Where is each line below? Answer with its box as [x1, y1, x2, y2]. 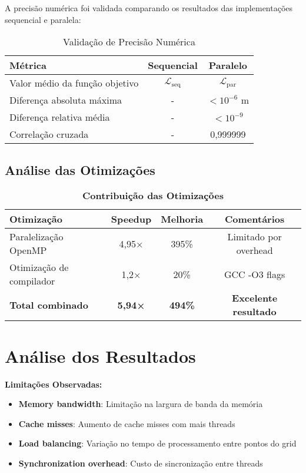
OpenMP [9, 243, 47, 257]
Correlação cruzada [9, 127, 89, 141]
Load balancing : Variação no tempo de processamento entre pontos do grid [18, 437, 297, 449]
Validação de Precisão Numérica [63, 35, 195, 49]
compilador [9, 274, 55, 288]
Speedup [111, 212, 152, 226]
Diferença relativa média [9, 110, 110, 124]
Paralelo [208, 58, 248, 72]
